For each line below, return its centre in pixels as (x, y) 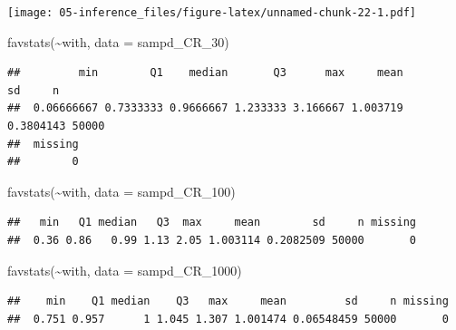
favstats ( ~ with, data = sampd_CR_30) (118, 41)
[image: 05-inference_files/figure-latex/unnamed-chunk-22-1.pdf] (212, 13)
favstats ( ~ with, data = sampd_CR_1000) (125, 270)
